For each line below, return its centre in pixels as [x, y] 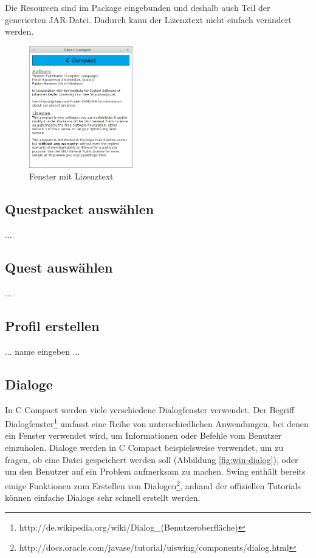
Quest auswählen [59, 267]
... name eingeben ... [43, 351]
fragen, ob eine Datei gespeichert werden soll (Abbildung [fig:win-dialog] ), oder [152, 459]
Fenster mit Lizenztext [71, 176]
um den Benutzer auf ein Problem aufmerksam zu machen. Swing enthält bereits [155, 471]
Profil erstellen [52, 326]
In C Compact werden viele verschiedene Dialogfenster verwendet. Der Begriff [150, 409]
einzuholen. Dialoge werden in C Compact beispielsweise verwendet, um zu [144, 448]
